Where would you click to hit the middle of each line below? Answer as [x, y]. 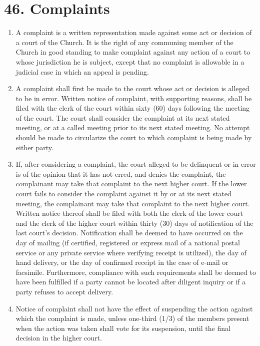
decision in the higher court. [59, 338]
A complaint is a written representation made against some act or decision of [134, 32]
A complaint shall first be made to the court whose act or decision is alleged [132, 88]
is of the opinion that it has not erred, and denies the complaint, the [121, 174]
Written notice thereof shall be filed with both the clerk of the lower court [129, 213]
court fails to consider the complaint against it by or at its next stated [123, 194]
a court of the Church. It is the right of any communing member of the [124, 42]
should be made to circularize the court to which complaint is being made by [134, 137]
